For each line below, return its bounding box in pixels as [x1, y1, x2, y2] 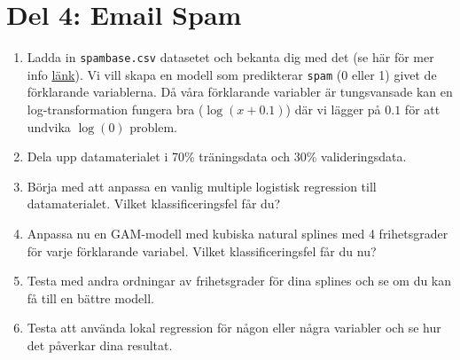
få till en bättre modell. [27, 288, 154, 307]
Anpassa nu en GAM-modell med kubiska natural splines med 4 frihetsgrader [27, 224, 448, 242]
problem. [129, 117, 178, 136]
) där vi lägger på [285, 100, 381, 119]
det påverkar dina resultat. [27, 335, 173, 354]
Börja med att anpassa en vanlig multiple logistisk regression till [27, 176, 377, 195]
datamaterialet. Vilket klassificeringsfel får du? [27, 194, 281, 213]
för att [404, 100, 441, 119]
